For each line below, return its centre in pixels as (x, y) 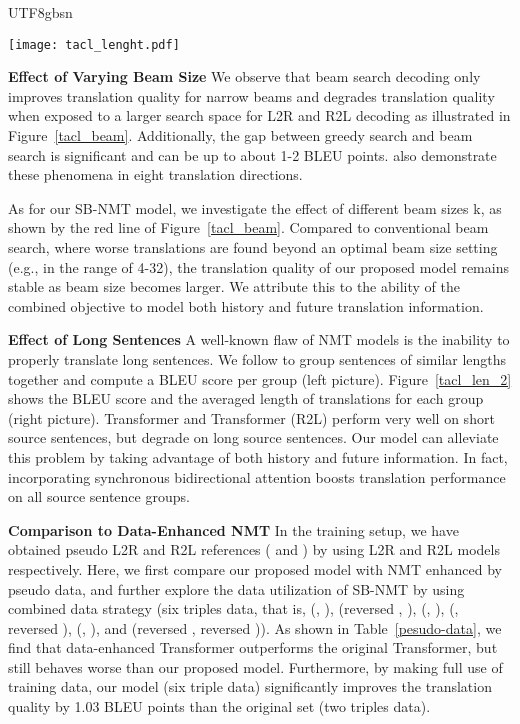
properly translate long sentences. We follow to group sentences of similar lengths (257, 358)
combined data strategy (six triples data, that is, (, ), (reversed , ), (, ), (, (233, 608)
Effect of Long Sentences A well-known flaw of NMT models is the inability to (259, 339)
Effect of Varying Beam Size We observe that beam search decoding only (244, 76)
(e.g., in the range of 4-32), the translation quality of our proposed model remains (258, 266)
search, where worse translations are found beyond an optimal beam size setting (253, 247)
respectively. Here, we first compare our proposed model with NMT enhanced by (255, 568)
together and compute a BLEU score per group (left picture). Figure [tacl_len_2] (260, 378)
